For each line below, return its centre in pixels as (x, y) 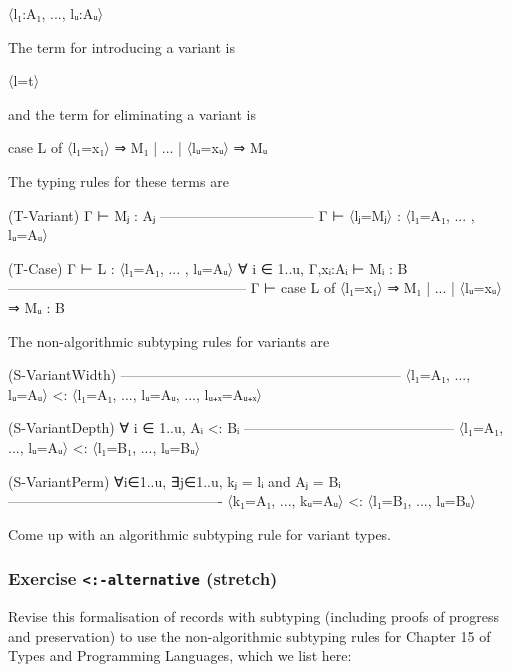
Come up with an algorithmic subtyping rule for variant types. (200, 533)
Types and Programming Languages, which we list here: (180, 655)
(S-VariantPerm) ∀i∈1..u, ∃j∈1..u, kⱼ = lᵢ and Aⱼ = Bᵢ (174, 480)
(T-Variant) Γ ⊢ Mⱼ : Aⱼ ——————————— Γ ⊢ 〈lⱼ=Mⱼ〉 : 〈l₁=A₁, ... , (241, 214)
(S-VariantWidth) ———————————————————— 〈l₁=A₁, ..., (239, 374)
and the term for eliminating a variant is (132, 113)
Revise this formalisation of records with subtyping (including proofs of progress (254, 616)
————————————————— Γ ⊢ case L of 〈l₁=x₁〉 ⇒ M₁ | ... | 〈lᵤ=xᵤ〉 (255, 287)
